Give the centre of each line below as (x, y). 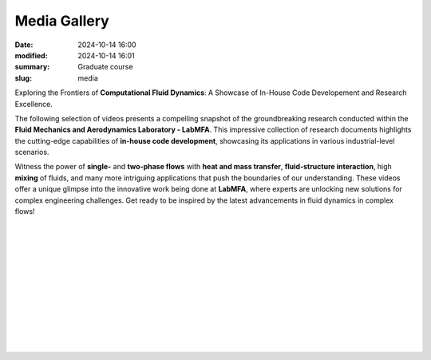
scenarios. (32, 152)
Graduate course (105, 67)
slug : (23, 78)
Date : (24, 45)
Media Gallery (62, 21)
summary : (32, 67)
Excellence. (34, 104)
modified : (31, 55)
